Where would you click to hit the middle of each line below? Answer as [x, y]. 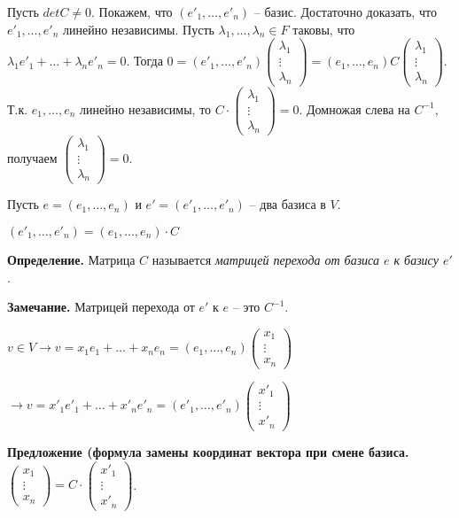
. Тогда [144, 61]
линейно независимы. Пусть [138, 29]
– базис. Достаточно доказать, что [345, 12]
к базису [416, 260]
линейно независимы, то [146, 108]
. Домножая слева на [354, 108]
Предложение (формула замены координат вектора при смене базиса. [208, 451]
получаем [32, 157]
